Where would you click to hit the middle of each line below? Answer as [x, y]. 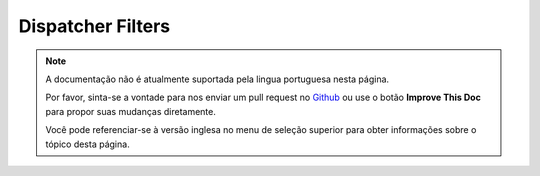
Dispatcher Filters [94, 26]
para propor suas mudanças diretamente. [131, 111]
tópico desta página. [87, 144]
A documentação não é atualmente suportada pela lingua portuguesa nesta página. [217, 79]
